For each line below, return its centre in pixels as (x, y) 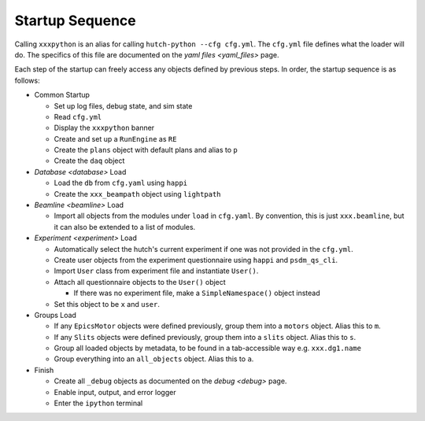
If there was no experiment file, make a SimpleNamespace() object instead (197, 293)
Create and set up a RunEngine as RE (115, 138)
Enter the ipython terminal (98, 403)
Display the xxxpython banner (104, 128)
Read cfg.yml (78, 116)
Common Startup (62, 95)
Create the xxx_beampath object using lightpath (137, 194)
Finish (44, 370)
